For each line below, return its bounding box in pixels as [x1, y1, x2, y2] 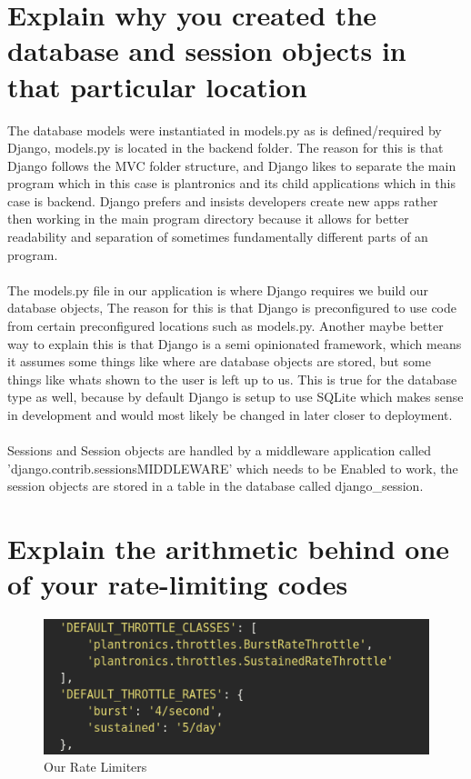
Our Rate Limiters [44, 757, 147, 776]
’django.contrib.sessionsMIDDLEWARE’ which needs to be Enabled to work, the [7, 458, 458, 477]
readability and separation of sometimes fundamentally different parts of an [7, 227, 428, 246]
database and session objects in [7, 32, 406, 69]
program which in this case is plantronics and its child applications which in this [7, 174, 456, 193]
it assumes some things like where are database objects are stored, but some [7, 352, 431, 371]
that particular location [7, 67, 307, 105]
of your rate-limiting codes [7, 565, 348, 603]
